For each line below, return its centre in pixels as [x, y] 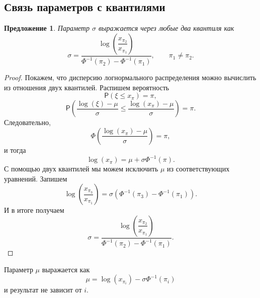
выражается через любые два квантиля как [166, 28]
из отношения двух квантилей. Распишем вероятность [87, 87]
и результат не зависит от [43, 290]
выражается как [66, 269]
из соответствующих [198, 169]
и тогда [15, 150]
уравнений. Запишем [36, 178]
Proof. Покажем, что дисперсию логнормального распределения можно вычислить [130, 77]
